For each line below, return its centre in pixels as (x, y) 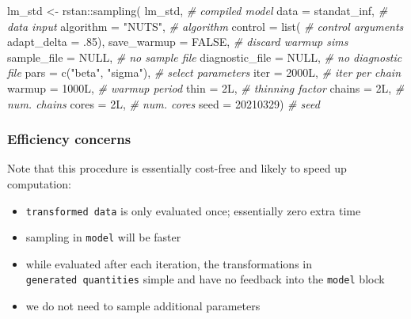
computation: (39, 183)
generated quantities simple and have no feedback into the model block (205, 279)
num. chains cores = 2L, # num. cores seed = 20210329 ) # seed (164, 103)
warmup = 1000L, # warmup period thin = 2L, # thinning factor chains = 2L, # (206, 87)
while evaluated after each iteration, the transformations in (169, 263)
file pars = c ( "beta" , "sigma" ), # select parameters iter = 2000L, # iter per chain (204, 72)
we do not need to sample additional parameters (143, 306)
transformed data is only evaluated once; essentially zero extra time (193, 210)
